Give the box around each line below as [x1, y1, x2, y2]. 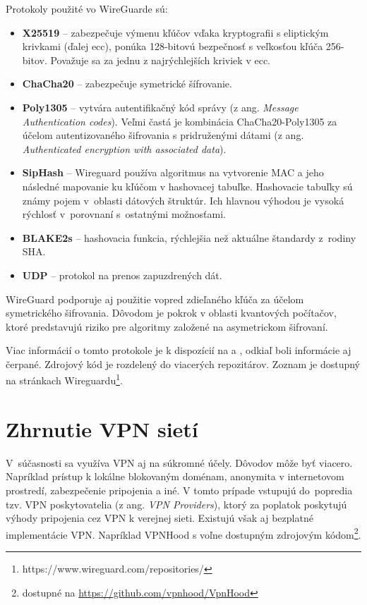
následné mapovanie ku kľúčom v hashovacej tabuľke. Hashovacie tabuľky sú [22, 178, 353, 193]
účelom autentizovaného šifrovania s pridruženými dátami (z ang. [22, 128, 304, 142]
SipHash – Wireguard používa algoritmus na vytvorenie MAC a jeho [22, 165, 324, 180]
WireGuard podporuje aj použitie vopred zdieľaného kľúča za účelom [6, 291, 304, 306]
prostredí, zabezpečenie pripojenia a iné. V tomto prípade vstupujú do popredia [6, 483, 353, 498]
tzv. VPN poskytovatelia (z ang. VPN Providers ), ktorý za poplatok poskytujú [6, 496, 347, 511]
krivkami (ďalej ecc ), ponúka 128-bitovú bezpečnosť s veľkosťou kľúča [22, 39, 323, 54]
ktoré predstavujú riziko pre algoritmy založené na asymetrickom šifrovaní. [6, 319, 328, 334]
